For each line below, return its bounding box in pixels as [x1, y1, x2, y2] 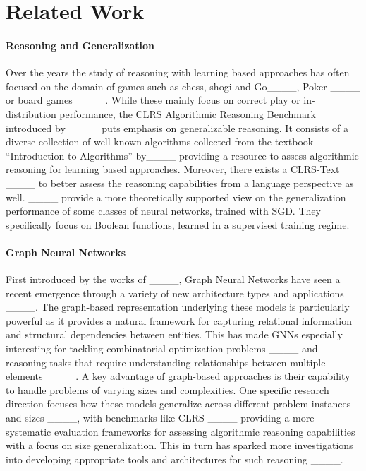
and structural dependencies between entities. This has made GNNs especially [6, 327, 343, 342]
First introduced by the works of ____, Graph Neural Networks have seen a [6, 272, 341, 287]
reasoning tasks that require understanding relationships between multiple [6, 354, 326, 369]
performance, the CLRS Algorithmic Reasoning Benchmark [59, 106, 316, 121]
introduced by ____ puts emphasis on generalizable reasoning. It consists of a [6, 120, 348, 135]
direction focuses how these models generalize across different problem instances [6, 396, 351, 411]
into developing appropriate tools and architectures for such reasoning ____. [6, 451, 343, 466]
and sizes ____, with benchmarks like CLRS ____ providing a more [6, 410, 315, 425]
